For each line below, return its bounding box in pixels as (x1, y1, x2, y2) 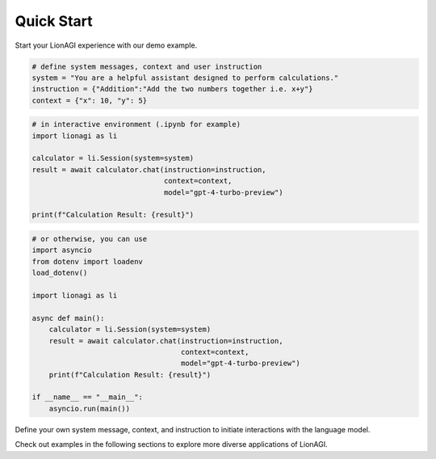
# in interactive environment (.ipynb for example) (31, 120, 241, 129)
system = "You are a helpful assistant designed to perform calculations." (31, 73, 339, 82)
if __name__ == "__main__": (31, 393, 143, 402)
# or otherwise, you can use (31, 234, 148, 243)
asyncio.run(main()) (48, 404, 131, 413)
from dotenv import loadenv (31, 257, 143, 266)
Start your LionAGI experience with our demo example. (15, 40, 198, 50)
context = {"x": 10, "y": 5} (31, 95, 148, 105)
